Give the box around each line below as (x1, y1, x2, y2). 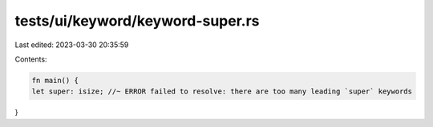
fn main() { (31, 76, 79, 85)
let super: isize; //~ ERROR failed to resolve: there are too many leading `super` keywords (31, 87, 413, 96)
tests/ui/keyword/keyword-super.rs (14, 12, 260, 30)
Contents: (14, 54, 47, 64)
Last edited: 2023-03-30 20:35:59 (14, 40, 129, 50)
